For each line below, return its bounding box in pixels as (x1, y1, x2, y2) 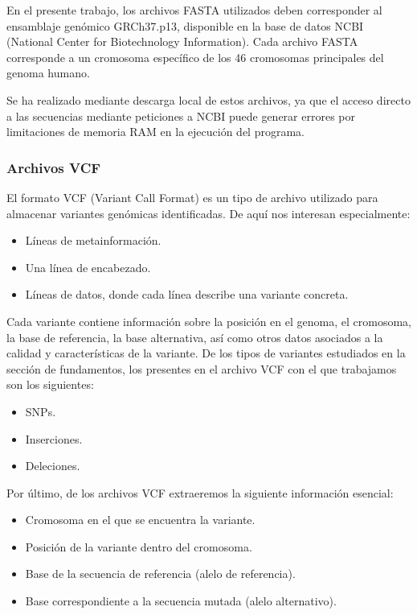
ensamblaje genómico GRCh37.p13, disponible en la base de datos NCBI (6, 17, 364, 34)
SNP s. (25, 402, 56, 419)
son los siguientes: (6, 376, 94, 393)
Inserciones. (25, 430, 83, 447)
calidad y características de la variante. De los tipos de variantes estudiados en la (6, 345, 406, 361)
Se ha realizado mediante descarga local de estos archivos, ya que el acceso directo (6, 91, 411, 108)
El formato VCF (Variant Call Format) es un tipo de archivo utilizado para (6, 188, 378, 205)
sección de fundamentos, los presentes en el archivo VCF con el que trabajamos (6, 360, 397, 377)
